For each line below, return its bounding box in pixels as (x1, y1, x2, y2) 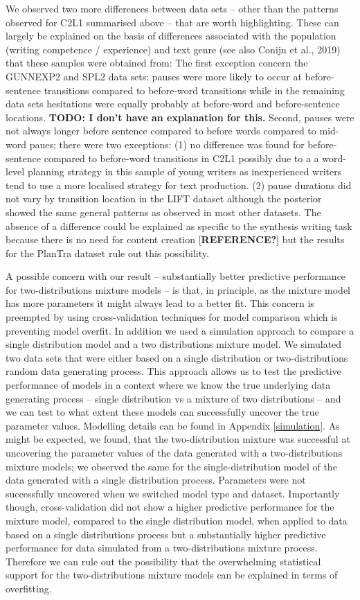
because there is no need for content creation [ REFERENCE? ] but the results (6, 232, 345, 247)
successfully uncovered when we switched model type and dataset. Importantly (6, 486, 340, 500)
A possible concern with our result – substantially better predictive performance (6, 269, 346, 283)
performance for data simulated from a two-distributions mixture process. (6, 540, 318, 555)
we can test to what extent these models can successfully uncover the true (6, 405, 319, 419)
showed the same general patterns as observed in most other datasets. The (6, 204, 321, 219)
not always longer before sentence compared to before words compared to (6, 123, 316, 138)
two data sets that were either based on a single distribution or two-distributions (6, 350, 348, 364)
